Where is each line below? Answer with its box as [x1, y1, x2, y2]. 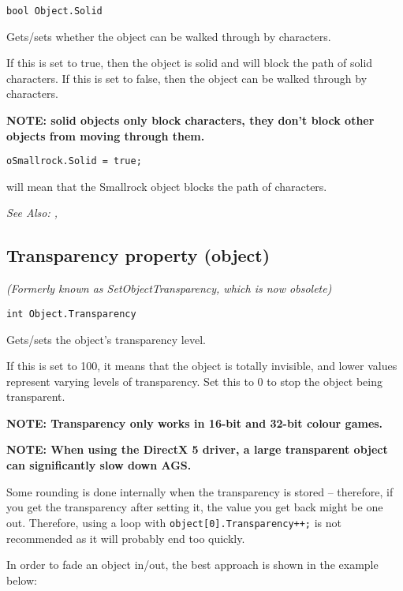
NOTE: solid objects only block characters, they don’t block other [6, 112, 375, 129]
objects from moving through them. [6, 127, 205, 144]
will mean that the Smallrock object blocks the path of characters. [6, 178, 327, 194]
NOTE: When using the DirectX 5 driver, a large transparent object [6, 441, 388, 458]
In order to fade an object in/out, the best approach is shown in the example [6, 556, 379, 573]
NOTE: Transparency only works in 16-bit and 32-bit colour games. [6, 414, 383, 431]
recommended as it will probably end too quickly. [6, 529, 245, 546]
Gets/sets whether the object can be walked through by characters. [6, 28, 331, 44]
